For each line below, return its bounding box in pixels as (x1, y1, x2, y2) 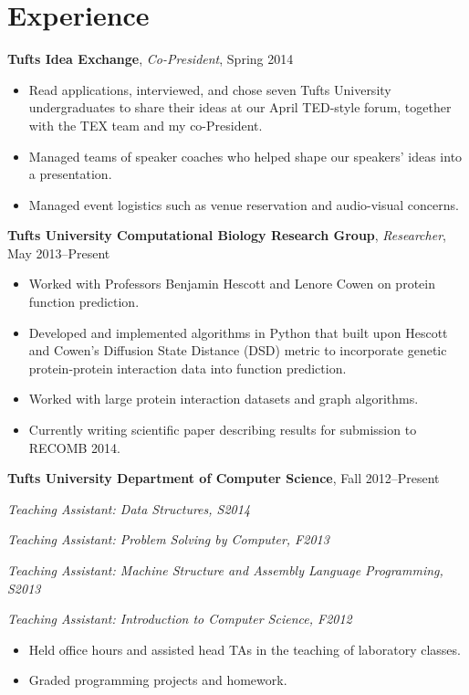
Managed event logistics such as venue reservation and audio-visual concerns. (28, 195, 459, 214)
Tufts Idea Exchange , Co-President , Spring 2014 (7, 49, 294, 68)
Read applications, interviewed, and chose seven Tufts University (28, 79, 391, 99)
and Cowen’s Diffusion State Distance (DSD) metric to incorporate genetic (28, 341, 447, 360)
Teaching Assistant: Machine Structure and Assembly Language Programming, (7, 561, 443, 579)
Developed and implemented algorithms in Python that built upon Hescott (28, 322, 448, 342)
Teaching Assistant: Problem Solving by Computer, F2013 (7, 530, 329, 549)
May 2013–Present (7, 243, 110, 262)
